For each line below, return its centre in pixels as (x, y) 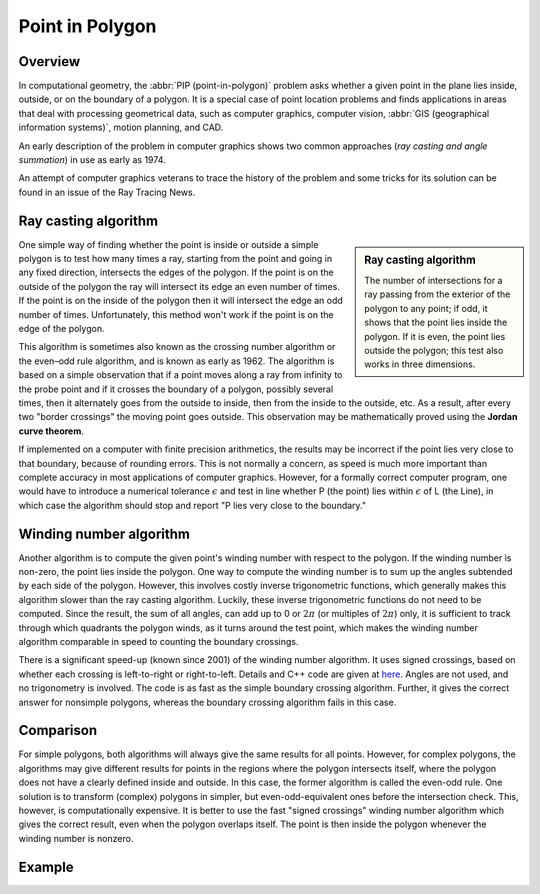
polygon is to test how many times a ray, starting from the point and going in (175, 259)
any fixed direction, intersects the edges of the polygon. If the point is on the (176, 272)
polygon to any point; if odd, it (426, 308)
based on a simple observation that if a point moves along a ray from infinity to (180, 375)
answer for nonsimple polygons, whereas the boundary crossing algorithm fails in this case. (207, 702)
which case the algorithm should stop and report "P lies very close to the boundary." (192, 505)
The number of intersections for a (433, 280)
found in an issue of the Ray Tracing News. (107, 192)
